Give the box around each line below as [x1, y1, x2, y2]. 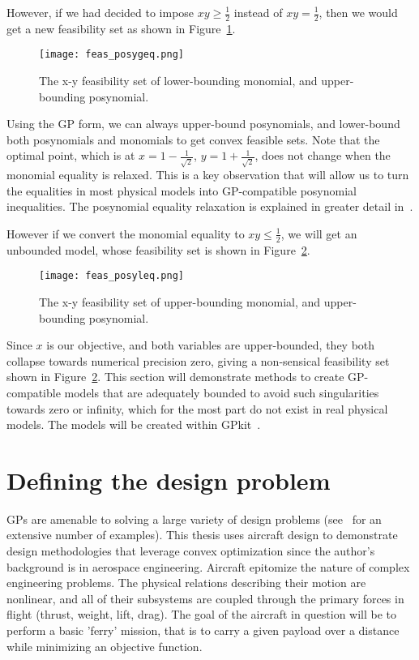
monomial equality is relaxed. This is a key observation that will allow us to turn [6, 166, 409, 183]
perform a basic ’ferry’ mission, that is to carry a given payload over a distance [6, 622, 400, 639]
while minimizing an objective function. [6, 637, 203, 654]
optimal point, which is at [6, 147, 135, 164]
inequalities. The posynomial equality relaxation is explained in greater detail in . [6, 198, 413, 215]
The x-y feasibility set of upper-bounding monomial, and [39, 294, 321, 311]
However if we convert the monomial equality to [6, 225, 245, 242]
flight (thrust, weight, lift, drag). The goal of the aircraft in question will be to [6, 606, 397, 623]
